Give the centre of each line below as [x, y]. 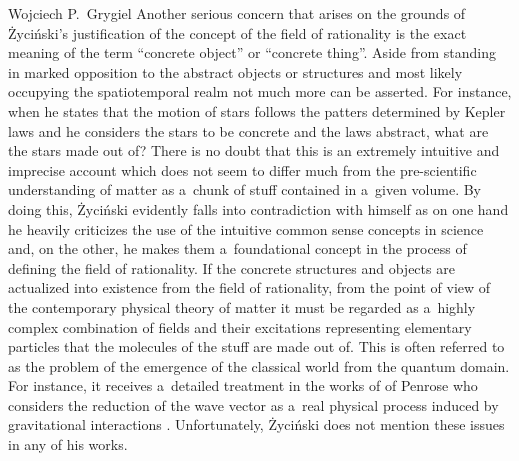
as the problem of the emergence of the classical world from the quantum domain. [259, 365]
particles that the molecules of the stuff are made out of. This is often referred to [256, 346]
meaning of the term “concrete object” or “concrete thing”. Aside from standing [252, 52]
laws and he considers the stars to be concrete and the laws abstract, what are [248, 130]
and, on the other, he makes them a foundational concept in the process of [237, 248]
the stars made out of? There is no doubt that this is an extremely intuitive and [254, 150]
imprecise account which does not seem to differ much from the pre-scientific [242, 169]
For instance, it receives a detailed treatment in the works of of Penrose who [243, 385]
